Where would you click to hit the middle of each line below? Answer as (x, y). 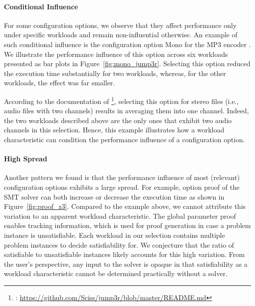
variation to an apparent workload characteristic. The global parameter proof (120, 216)
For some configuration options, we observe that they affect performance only (120, 25)
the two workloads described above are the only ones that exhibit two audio (118, 120)
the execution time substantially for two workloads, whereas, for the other (115, 73)
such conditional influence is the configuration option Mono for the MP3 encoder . (127, 44)
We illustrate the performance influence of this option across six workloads (116, 54)
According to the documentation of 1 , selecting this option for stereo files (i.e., (121, 100)
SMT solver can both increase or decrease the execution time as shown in (114, 196)
